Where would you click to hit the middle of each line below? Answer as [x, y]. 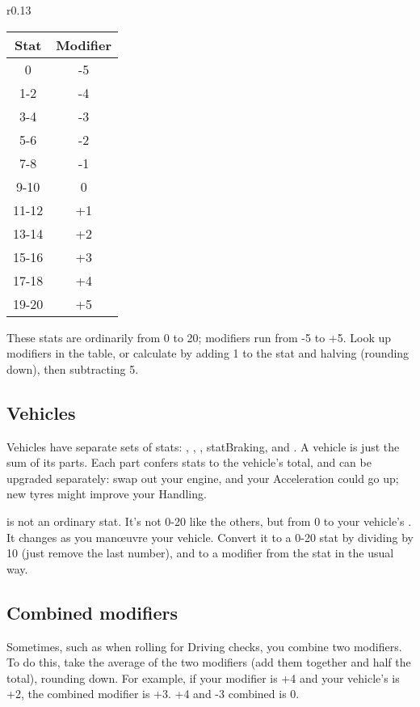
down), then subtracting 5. [73, 368]
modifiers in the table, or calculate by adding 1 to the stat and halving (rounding [208, 353]
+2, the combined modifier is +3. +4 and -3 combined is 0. [153, 694]
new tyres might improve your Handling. [107, 494]
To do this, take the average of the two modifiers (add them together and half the [209, 662]
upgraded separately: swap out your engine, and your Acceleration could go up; [203, 478]
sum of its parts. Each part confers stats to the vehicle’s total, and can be [189, 462]
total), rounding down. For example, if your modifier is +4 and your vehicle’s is [203, 677]
